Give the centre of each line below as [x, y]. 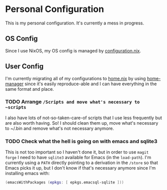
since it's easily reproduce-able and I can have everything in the [91, 84]
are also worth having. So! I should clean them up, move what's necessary [82, 123]
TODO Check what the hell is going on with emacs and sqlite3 [81, 141]
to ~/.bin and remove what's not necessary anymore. [59, 128]
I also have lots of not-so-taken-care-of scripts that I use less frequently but [84, 118]
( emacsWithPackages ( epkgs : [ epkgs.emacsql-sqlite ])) [64, 183]
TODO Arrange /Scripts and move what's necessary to [72, 102]
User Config [24, 67]
